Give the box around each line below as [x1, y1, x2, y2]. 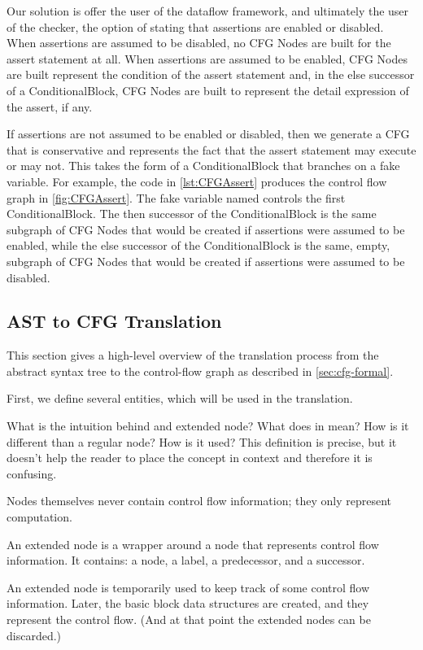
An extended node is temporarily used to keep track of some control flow [7, 578, 370, 595]
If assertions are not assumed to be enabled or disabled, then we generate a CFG [7, 125, 410, 142]
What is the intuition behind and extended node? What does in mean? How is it [7, 417, 409, 434]
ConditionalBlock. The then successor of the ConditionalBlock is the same [7, 205, 377, 222]
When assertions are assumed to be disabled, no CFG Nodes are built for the [7, 34, 391, 51]
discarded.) [7, 626, 62, 643]
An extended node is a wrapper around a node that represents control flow [7, 535, 379, 552]
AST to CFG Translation [7, 308, 222, 334]
